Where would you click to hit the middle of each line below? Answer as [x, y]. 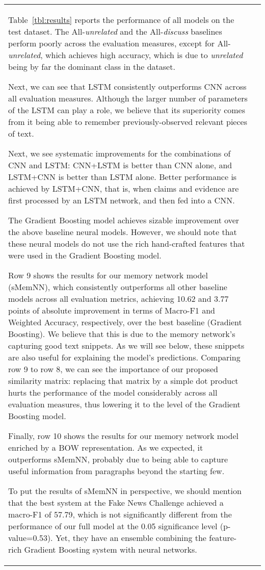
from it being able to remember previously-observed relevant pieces [128, 122]
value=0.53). [31, 538]
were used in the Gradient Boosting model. [85, 255]
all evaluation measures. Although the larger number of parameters [128, 98]
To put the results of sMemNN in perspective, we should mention [125, 491]
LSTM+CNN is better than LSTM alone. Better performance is [123, 177]
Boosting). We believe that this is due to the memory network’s [122, 334]
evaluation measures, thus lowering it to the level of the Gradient [124, 404]
